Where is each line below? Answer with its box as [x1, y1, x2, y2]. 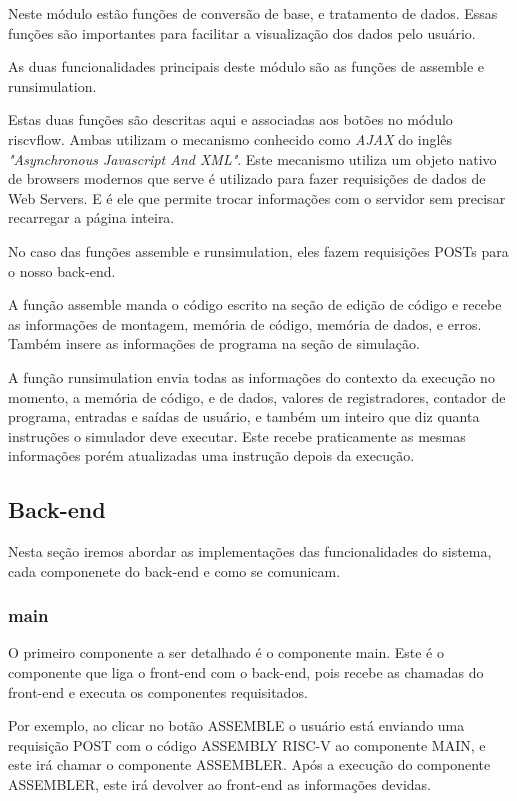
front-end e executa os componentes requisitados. [8, 681, 308, 702]
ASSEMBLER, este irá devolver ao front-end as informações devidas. [8, 774, 431, 795]
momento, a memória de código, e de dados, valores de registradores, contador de [8, 386, 506, 407]
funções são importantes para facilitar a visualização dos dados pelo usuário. [8, 22, 476, 43]
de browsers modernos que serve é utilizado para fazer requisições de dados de [8, 168, 486, 189]
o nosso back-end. [8, 260, 116, 281]
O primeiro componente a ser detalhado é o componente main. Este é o [8, 642, 444, 663]
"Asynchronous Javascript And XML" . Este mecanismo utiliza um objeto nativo [8, 148, 497, 169]
